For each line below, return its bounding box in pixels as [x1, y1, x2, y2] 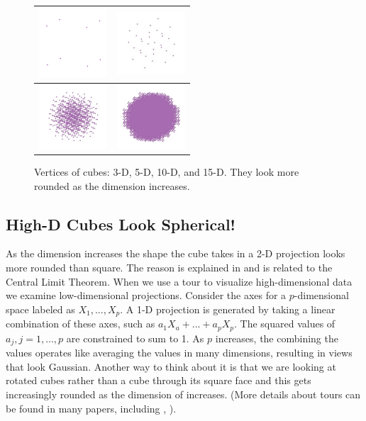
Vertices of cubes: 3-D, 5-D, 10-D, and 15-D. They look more [34, 164, 299, 179]
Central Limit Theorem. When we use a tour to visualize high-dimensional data [6, 274, 353, 288]
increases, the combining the [215, 330, 338, 345]
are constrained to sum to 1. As [66, 330, 204, 345]
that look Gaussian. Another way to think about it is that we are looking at [6, 359, 336, 374]
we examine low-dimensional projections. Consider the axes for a [6, 288, 287, 303]
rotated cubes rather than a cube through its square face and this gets [6, 373, 311, 388]
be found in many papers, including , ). [6, 400, 177, 415]
